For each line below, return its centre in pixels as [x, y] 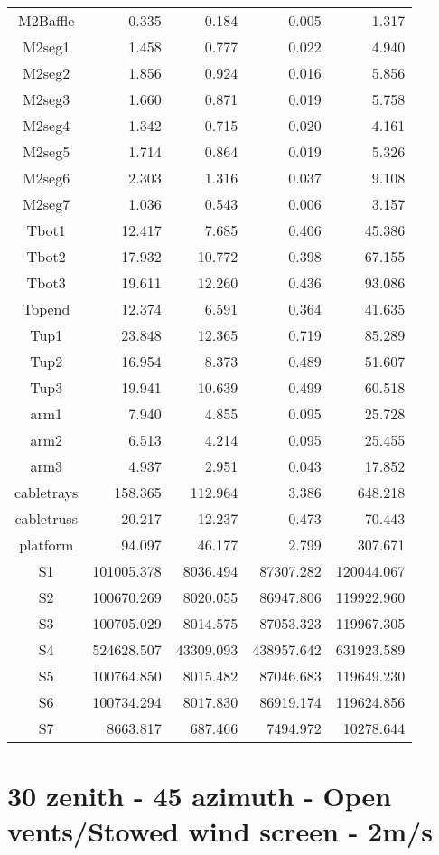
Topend [46, 309]
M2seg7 [47, 204]
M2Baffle [46, 20]
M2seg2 [47, 73]
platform [47, 545]
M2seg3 [47, 99]
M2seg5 [47, 151]
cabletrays [47, 492]
